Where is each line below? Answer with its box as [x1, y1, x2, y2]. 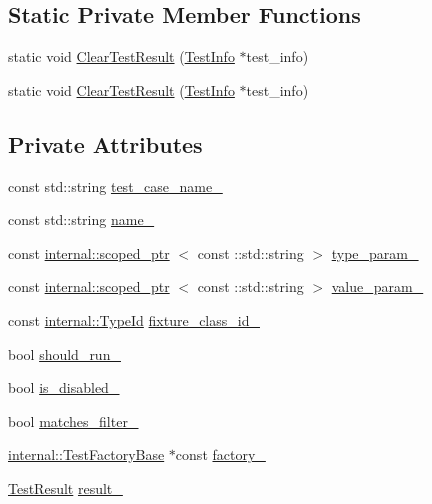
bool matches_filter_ [8, 410, 139, 431]
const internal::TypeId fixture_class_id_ [8, 309, 260, 330]
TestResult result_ [8, 477, 123, 498]
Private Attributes [8, 128, 203, 159]
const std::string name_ [8, 209, 155, 230]
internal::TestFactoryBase [8, 444, 165, 465]
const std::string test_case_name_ [8, 175, 223, 196]
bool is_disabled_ [8, 377, 120, 398]
